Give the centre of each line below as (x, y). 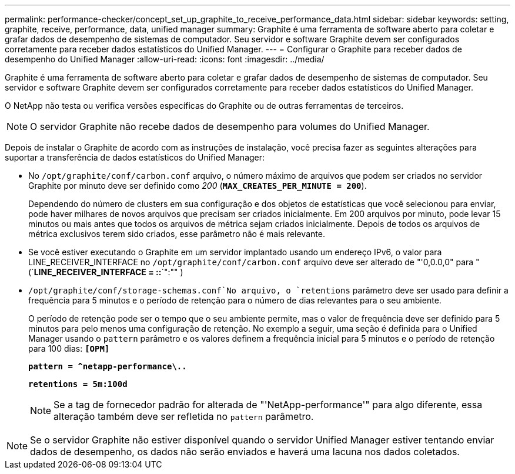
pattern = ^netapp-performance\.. (108, 366)
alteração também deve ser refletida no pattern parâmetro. (184, 416)
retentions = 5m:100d (78, 384)
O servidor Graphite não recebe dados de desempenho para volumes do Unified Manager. (230, 126)
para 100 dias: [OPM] (69, 348)
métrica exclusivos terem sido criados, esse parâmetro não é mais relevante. (177, 234)
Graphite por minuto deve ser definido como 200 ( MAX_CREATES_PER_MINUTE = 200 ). (198, 186)
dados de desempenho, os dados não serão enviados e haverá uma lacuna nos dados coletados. (245, 452)
